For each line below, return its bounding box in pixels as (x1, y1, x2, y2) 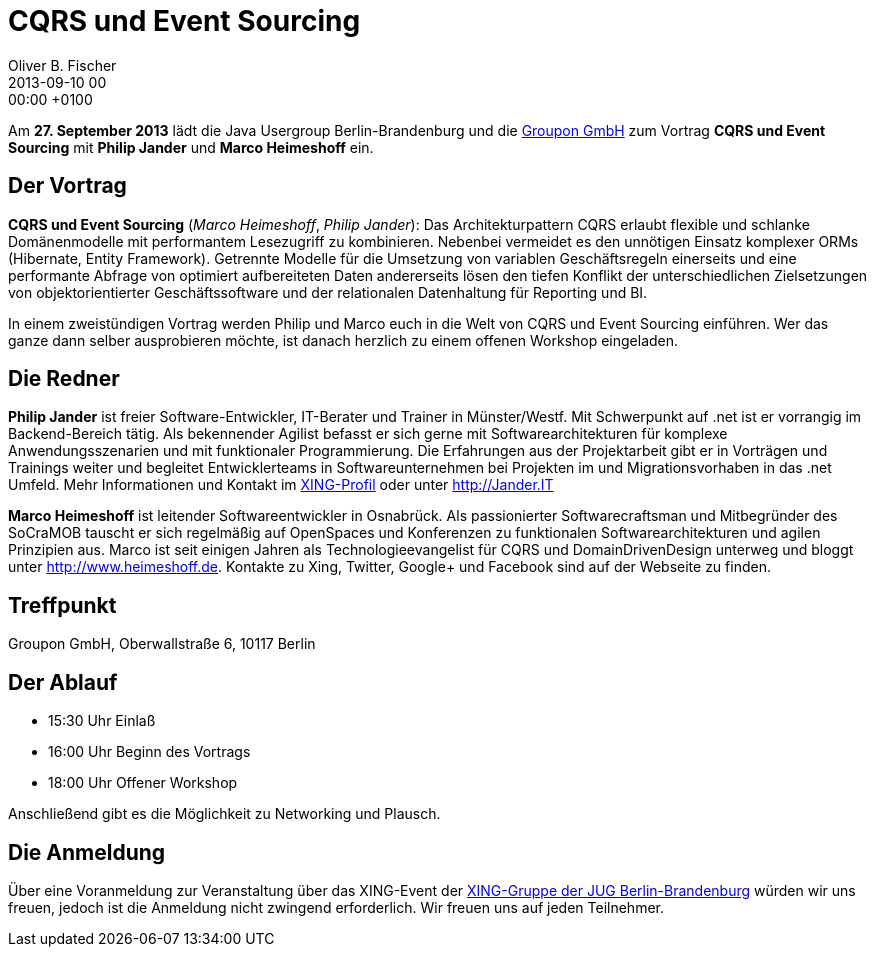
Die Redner (8, 366, 120, 392)
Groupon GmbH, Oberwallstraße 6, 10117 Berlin (8, 635, 316, 653)
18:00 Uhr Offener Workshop (48, 774, 238, 792)
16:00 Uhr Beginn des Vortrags (48, 743, 251, 761)
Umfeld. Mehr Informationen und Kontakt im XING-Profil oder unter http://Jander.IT (8, 476, 554, 494)
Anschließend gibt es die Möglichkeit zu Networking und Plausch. (8, 805, 441, 823)
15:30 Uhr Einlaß (48, 712, 156, 730)
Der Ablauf (8, 669, 118, 695)
